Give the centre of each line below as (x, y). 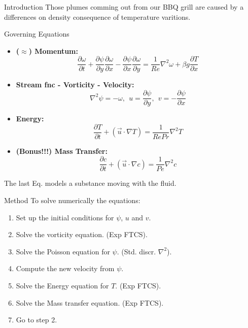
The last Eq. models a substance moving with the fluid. (90, 183)
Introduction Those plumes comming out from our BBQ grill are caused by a (124, 7)
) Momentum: (53, 51)
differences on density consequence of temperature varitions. (97, 17)
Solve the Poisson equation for (63, 251)
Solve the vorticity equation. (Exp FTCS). (82, 234)
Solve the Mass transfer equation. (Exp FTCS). (90, 302)
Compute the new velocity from (65, 268)
